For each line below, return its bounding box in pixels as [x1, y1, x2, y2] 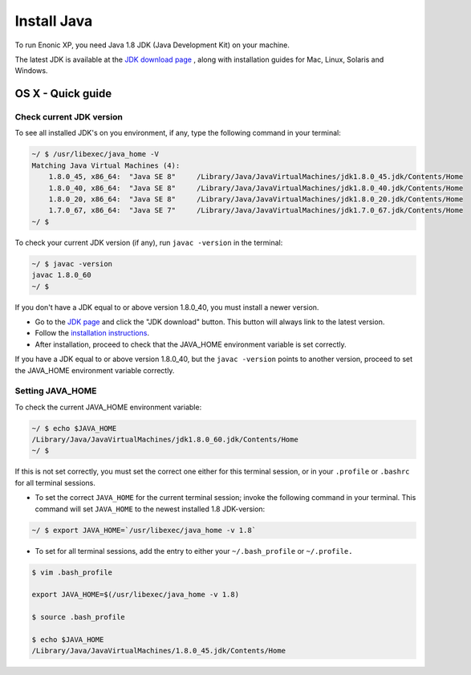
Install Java [14, 12, 93, 30]
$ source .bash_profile [31, 612, 126, 622]
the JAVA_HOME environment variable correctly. [14, 365, 175, 375]
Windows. [14, 66, 48, 75]
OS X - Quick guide [14, 87, 112, 100]
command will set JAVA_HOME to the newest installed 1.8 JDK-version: [35, 504, 266, 514]
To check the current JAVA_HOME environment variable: [14, 402, 202, 412]
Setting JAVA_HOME [14, 385, 97, 396]
